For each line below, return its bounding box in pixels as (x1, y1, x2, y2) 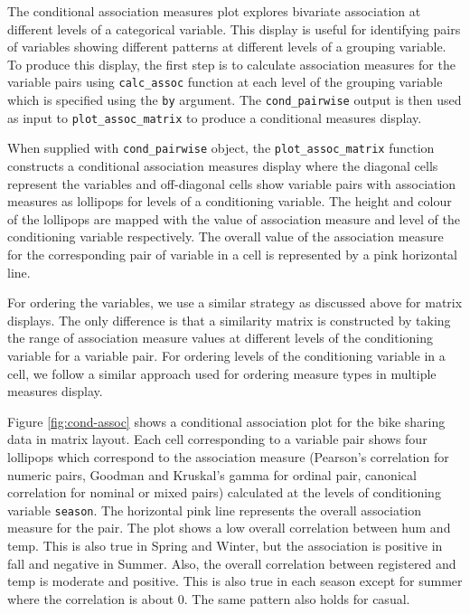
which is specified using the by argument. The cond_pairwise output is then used (7, 90, 462, 109)
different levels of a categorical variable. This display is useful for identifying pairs (7, 19, 461, 38)
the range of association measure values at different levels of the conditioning (7, 328, 434, 347)
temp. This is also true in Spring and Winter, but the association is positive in (7, 535, 443, 554)
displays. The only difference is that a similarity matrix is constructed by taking (7, 310, 451, 329)
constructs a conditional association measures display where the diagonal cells (7, 156, 438, 175)
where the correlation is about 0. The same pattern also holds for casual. (7, 589, 410, 608)
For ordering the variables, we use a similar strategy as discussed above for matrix (7, 293, 463, 312)
